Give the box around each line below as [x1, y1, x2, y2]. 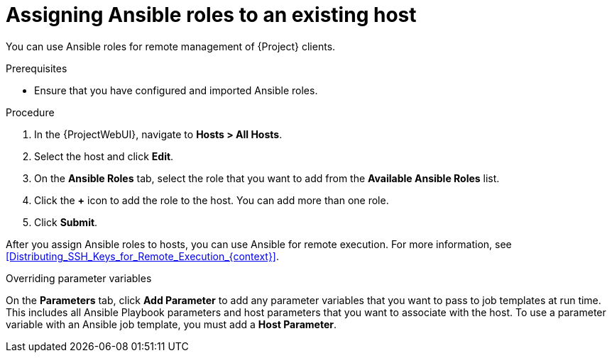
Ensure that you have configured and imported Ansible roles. [34, 84, 318, 96]
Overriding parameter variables [6, 272, 152, 284]
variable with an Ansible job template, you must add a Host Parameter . [6, 318, 337, 330]
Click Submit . [34, 216, 98, 228]
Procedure [6, 106, 55, 118]
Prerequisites [6, 62, 67, 74]
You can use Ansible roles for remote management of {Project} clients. [6, 40, 336, 52]
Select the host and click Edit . [34, 150, 174, 162]
